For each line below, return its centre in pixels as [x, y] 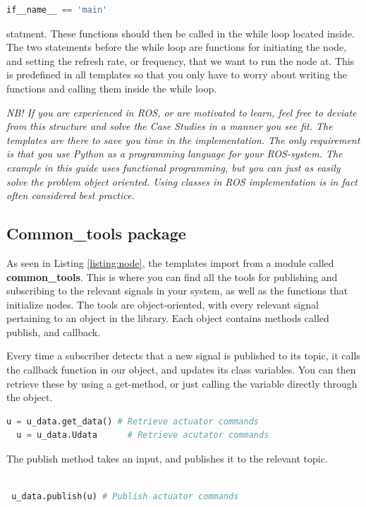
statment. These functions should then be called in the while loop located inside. [181, 33]
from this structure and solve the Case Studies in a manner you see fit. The [170, 126]
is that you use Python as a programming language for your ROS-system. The [175, 154]
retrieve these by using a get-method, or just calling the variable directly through [182, 383]
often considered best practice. [71, 195]
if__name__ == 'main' [57, 10]
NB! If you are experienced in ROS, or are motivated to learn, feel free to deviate [182, 112]
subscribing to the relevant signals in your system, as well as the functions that [177, 291]
